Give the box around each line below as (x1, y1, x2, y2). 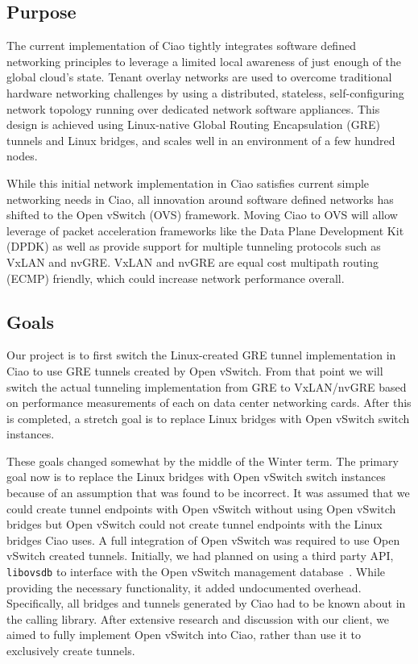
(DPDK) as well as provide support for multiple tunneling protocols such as (6, 238, 381, 255)
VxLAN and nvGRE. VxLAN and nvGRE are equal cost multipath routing (6, 253, 379, 270)
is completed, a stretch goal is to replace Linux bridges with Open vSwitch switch (6, 409, 410, 426)
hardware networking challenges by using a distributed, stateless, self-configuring (6, 84, 404, 101)
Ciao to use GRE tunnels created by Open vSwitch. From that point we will (6, 362, 383, 379)
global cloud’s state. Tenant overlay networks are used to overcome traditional (6, 68, 392, 85)
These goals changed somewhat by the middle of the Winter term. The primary (6, 452, 399, 469)
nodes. (6, 147, 38, 164)
